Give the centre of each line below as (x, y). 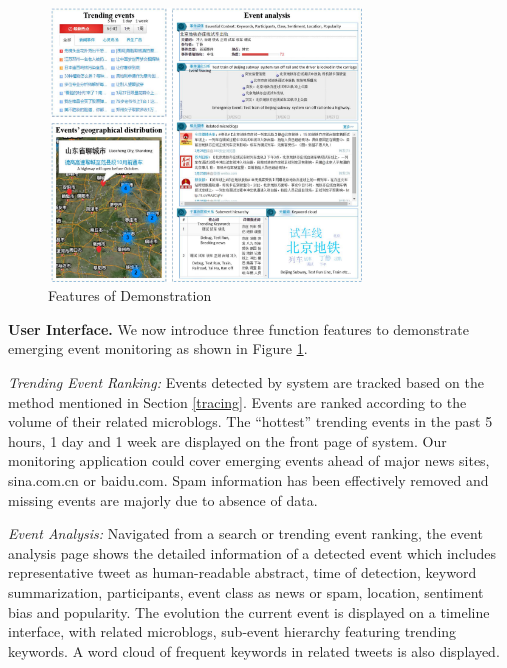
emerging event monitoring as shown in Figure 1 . (158, 348)
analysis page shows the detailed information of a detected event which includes (252, 552)
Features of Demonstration (130, 295)
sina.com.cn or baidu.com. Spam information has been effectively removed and (248, 479)
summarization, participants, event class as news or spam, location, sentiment (246, 591)
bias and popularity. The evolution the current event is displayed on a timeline (249, 611)
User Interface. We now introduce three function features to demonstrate (238, 328)
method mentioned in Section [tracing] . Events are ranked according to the (237, 401)
